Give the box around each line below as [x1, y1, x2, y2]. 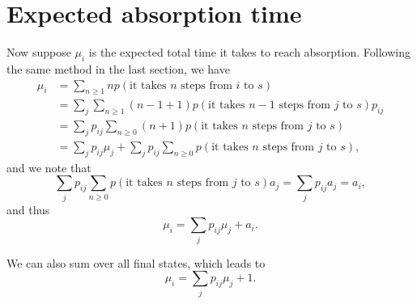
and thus [6, 201, 50, 217]
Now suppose [6, 44, 71, 61]
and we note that [6, 158, 91, 175]
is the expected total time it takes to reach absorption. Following [88, 44, 411, 61]
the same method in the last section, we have [6, 60, 230, 77]
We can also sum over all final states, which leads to [6, 254, 266, 271]
